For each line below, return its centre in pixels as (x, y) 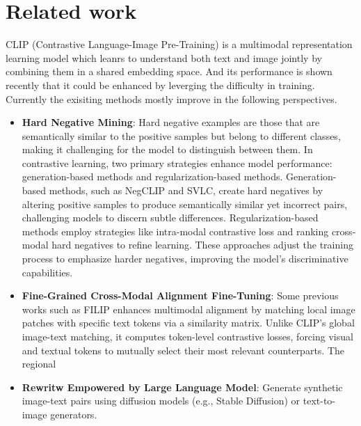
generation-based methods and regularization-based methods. (152, 176)
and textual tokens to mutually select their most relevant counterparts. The (183, 350)
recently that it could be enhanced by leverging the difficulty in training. (160, 85)
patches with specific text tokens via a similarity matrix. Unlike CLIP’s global (188, 323)
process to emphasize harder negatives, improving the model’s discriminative (185, 259)
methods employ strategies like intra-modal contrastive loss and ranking (175, 231)
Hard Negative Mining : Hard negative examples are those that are (171, 122)
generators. (74, 414)
